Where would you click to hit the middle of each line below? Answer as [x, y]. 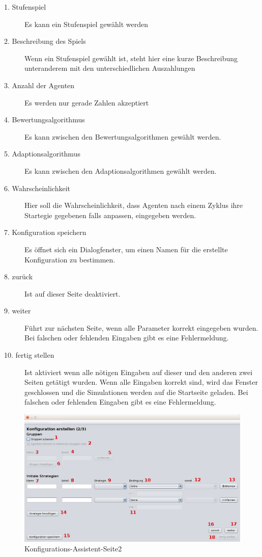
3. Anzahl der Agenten [39, 85]
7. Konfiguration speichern [45, 232]
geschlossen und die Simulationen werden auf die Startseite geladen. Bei [136, 392]
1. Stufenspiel [25, 7]
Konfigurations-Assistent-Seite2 [73, 549]
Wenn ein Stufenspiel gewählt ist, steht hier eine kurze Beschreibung [131, 58]
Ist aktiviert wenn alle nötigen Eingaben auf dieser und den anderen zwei [139, 372]
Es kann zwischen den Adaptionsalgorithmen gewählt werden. [121, 170]
